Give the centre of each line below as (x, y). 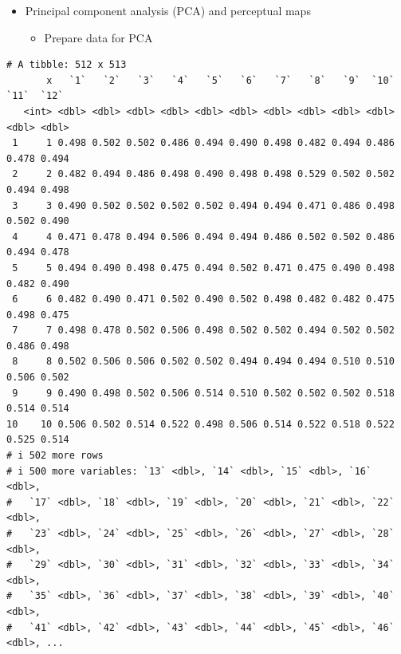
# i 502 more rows (55, 456)
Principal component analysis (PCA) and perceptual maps (168, 10)
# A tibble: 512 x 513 (67, 65)
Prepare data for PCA (98, 37)
